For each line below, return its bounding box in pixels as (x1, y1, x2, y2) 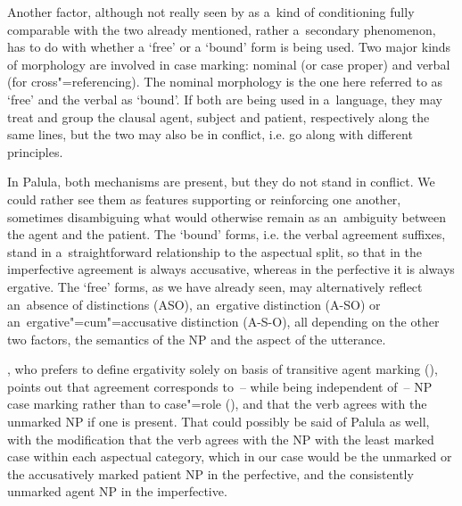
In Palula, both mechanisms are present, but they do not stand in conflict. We (7, 172, 435, 191)
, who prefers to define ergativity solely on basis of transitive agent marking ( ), (7, 360, 438, 378)
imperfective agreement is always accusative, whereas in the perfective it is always (7, 260, 455, 278)
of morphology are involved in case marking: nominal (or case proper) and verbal (7, 54, 450, 73)
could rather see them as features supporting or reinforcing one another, (7, 189, 401, 208)
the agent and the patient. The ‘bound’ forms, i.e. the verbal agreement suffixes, (7, 225, 446, 244)
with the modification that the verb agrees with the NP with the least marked (7, 429, 434, 448)
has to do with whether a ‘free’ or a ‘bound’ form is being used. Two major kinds (7, 37, 451, 56)
